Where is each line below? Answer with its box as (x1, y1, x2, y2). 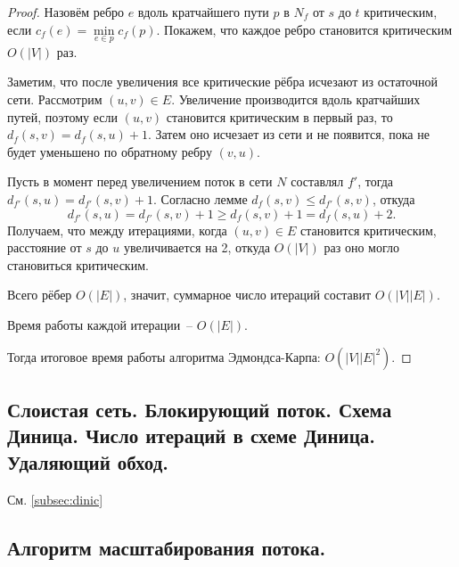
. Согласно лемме (153, 189, 248, 208)
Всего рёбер (7, 285, 72, 304)
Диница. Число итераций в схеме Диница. (7, 422, 375, 449)
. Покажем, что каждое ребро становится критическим (156, 20, 453, 38)
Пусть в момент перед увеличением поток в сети (7, 172, 273, 191)
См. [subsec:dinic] (7, 489, 103, 508)
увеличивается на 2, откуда (123, 238, 271, 257)
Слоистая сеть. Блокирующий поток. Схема (7, 395, 392, 423)
